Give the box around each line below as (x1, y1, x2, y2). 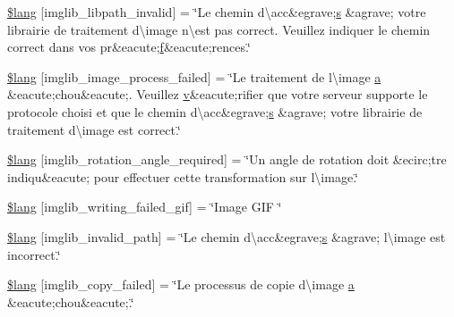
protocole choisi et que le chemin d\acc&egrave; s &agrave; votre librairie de (7, 102, 423, 121)
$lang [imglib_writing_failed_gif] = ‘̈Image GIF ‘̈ (7, 197, 282, 216)
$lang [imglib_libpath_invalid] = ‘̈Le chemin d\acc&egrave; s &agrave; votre (7, 3, 426, 21)
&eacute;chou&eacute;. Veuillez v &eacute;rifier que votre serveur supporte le (7, 85, 428, 104)
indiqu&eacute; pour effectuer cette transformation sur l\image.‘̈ (7, 167, 358, 186)
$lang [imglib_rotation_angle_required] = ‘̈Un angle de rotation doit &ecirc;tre (7, 150, 447, 169)
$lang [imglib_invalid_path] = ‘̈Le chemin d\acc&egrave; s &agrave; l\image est (7, 227, 446, 246)
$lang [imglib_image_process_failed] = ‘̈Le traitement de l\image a (7, 67, 381, 86)
